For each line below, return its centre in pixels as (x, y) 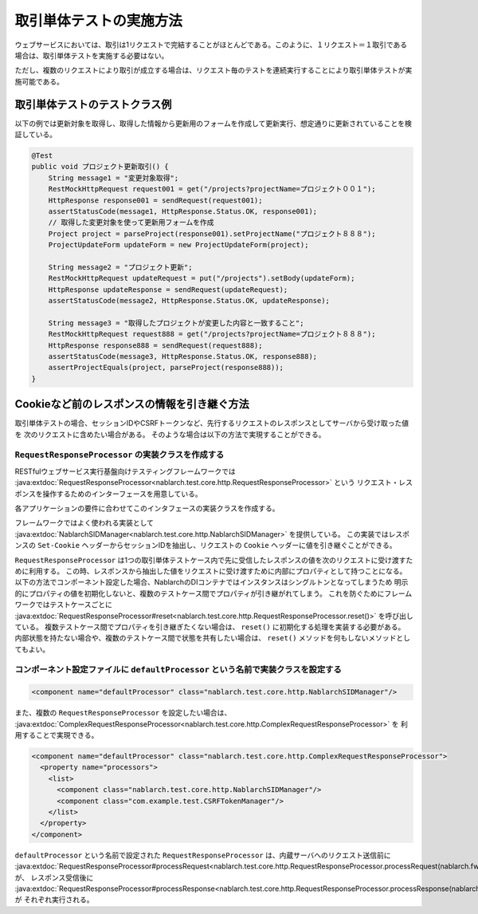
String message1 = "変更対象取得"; (114, 178)
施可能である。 (39, 81)
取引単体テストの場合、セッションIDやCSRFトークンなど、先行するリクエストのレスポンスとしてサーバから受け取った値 (212, 424)
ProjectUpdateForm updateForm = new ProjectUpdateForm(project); (178, 245)
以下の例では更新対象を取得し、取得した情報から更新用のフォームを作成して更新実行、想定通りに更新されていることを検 (213, 123)
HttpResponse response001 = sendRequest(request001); (155, 200)
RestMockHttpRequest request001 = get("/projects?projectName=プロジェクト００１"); (212, 189)
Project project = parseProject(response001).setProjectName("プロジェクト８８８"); (212, 234)
